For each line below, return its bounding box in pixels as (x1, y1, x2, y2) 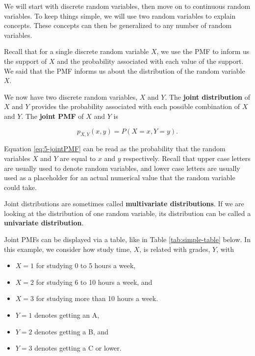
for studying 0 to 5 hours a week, (36, 260, 136, 271)
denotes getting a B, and (34, 326, 109, 336)
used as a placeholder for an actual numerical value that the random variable (4, 172, 235, 183)
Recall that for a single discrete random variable (4, 46, 149, 56)
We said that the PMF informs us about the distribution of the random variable (4, 65, 245, 76)
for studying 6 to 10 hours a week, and (36, 276, 153, 287)
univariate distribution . (4, 218, 84, 228)
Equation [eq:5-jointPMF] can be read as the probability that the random (4, 143, 226, 154)
